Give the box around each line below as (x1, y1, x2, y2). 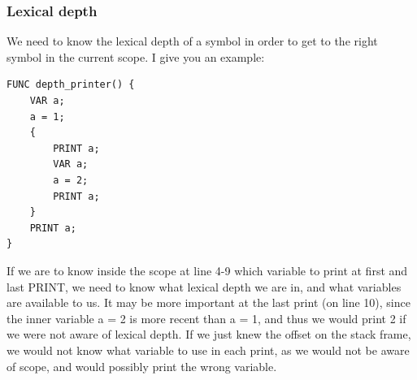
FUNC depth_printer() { (7, 79, 135, 91)
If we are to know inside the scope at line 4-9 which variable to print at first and (7, 261, 408, 279)
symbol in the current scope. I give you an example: (7, 48, 265, 65)
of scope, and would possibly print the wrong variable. (7, 357, 277, 374)
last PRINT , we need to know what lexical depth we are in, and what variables (7, 278, 402, 295)
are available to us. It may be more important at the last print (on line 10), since (7, 294, 410, 311)
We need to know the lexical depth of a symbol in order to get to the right (7, 32, 378, 50)
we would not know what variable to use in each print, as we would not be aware (7, 341, 410, 358)
